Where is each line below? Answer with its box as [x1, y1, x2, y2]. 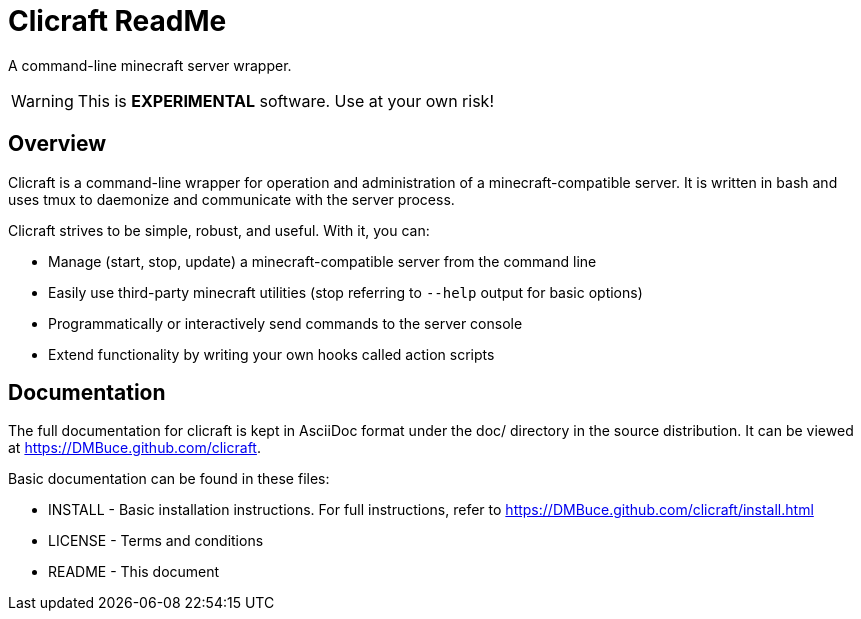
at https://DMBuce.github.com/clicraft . [8, 439, 261, 457]
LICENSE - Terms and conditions [48, 532, 264, 550]
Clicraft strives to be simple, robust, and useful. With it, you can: [8, 221, 430, 239]
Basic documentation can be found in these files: [8, 470, 330, 488]
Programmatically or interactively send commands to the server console [48, 314, 523, 332]
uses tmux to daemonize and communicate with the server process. [8, 190, 455, 208]
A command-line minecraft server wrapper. [8, 56, 292, 74]
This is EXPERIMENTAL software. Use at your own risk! [77, 90, 494, 111]
